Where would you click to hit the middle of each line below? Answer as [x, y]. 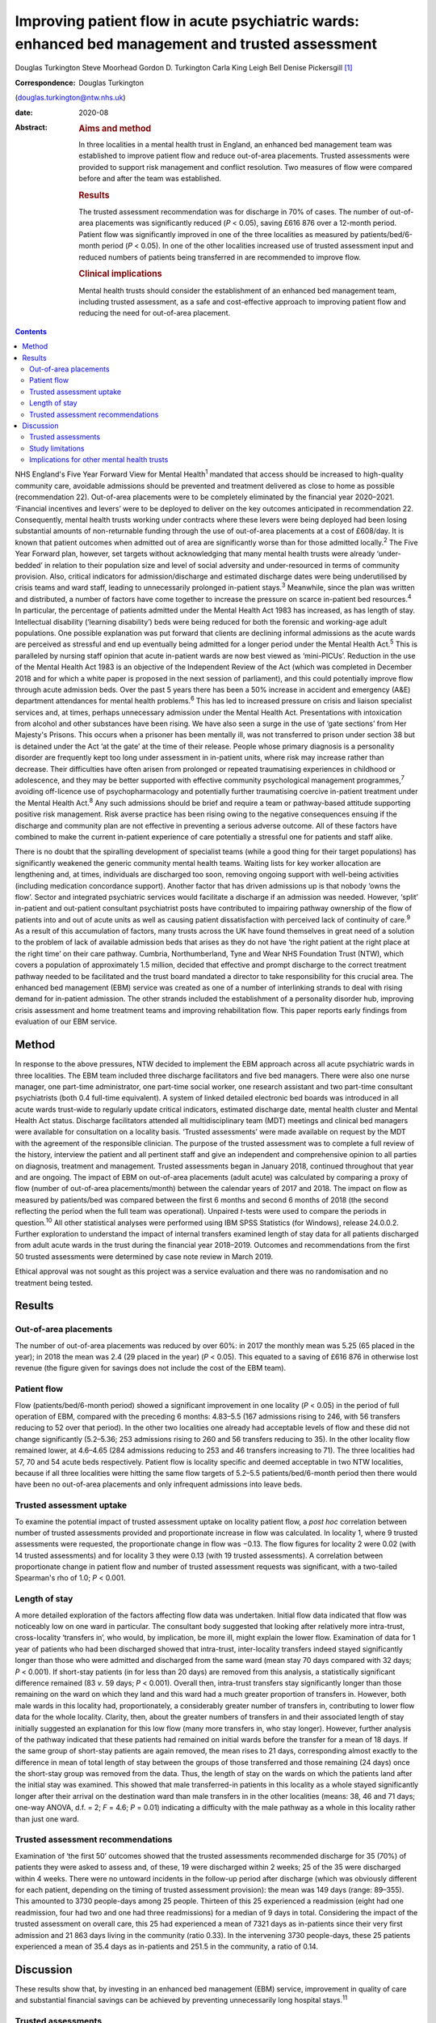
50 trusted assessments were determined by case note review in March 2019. [144, 1256]
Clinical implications [120, 274]
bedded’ [29, 565]
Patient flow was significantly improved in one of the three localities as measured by [219, 234]
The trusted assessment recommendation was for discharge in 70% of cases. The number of [233, 212]
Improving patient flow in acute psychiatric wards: [187, 21]
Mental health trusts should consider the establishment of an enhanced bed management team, [238, 291]
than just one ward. [47, 1819]
